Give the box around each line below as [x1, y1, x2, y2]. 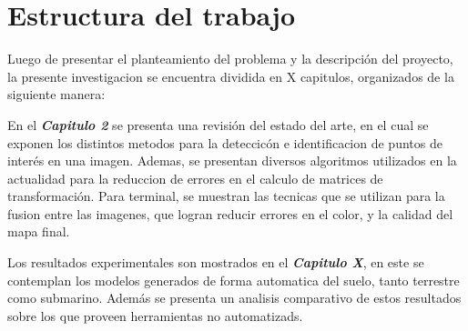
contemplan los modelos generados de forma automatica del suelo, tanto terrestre [7, 270, 460, 289]
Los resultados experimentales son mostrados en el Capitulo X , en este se [7, 253, 424, 272]
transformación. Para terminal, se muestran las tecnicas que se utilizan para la [7, 186, 445, 206]
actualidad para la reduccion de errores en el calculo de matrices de [7, 168, 383, 187]
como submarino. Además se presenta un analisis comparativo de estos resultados [7, 288, 462, 307]
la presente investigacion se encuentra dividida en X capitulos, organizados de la [7, 66, 454, 85]
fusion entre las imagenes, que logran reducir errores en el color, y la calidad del [7, 204, 453, 223]
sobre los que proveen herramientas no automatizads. [7, 306, 303, 325]
